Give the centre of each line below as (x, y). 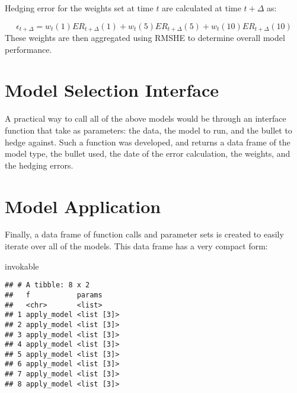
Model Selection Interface (112, 90)
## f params (54, 295)
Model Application (83, 206)
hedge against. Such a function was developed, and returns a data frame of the (148, 142)
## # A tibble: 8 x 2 (47, 285)
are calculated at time (202, 8)
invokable (22, 266)
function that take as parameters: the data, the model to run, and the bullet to (148, 130)
